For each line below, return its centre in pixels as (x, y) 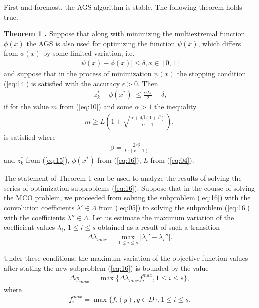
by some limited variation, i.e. (89, 53)
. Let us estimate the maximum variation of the (161, 217)
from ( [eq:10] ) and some (96, 106)
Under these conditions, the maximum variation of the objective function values (126, 258)
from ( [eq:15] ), (48, 160)
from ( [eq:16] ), (119, 160)
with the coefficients (35, 217)
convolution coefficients (39, 208)
